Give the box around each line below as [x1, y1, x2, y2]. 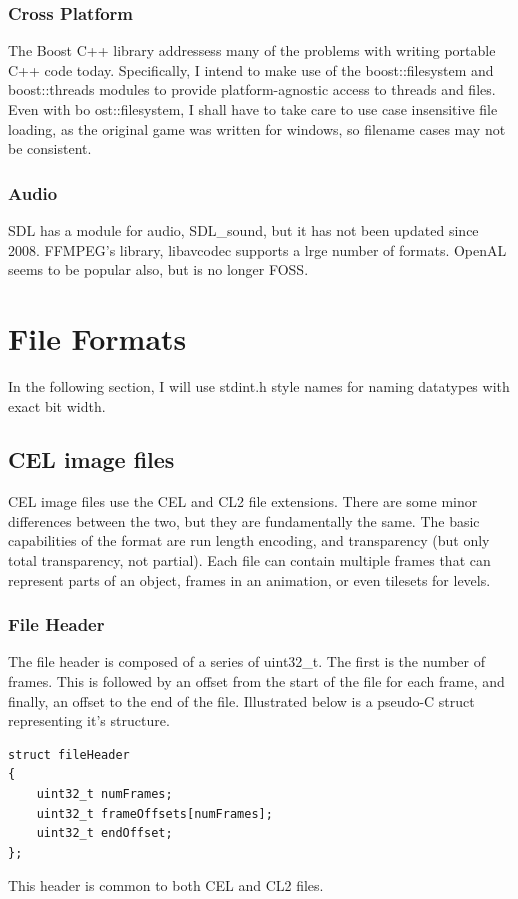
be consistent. [8, 138, 92, 159]
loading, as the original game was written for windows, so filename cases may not [8, 118, 506, 139]
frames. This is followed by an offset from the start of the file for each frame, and [8, 671, 505, 692]
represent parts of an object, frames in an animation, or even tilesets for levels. [8, 569, 491, 590]
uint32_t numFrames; [36, 787, 173, 802]
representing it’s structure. [8, 710, 170, 731]
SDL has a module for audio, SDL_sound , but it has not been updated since [8, 220, 479, 240]
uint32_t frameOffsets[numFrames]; [36, 806, 273, 821]
